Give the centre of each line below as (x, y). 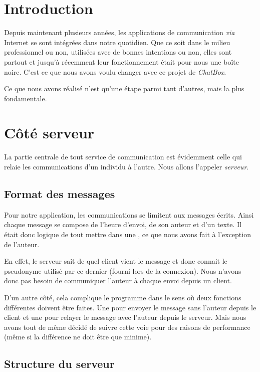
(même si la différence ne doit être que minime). (78, 337)
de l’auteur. (22, 244)
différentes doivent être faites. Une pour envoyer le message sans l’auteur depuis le (130, 307)
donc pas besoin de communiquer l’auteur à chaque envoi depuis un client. (118, 281)
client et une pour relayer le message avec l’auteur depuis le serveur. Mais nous (125, 317)
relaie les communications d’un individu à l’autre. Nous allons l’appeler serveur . (126, 166)
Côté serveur (49, 133)
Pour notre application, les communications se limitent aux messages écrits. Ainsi (129, 214)
